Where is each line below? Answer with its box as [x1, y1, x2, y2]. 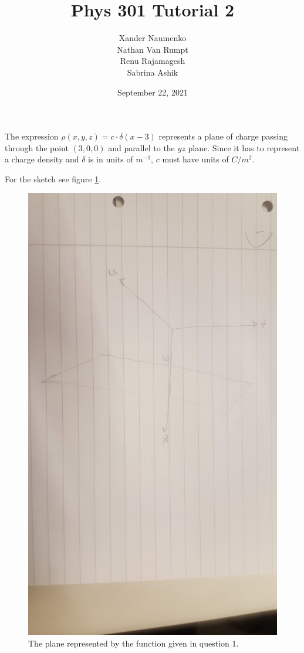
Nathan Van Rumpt [117, 43, 188, 55]
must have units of [162, 153, 229, 165]
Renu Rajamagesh [120, 55, 185, 67]
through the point [5, 141, 69, 154]
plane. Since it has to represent [188, 141, 300, 154]
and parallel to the [108, 141, 175, 154]
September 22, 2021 [117, 86, 188, 98]
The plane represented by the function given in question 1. [28, 637, 239, 649]
